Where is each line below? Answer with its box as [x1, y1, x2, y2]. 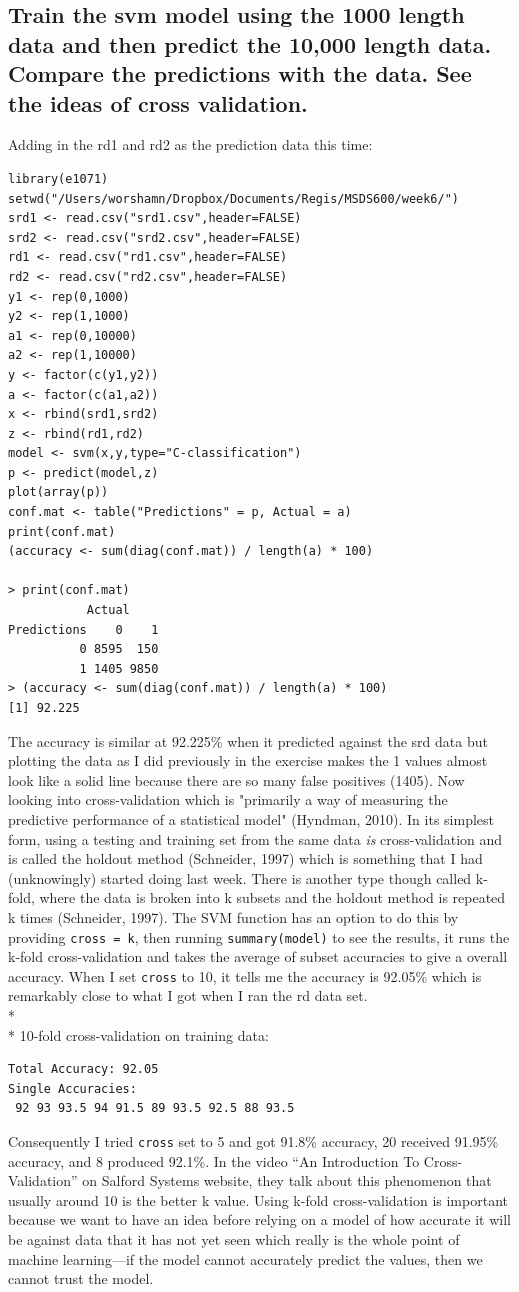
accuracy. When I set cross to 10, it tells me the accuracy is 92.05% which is [8, 965, 482, 986]
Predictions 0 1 [8, 622, 159, 637]
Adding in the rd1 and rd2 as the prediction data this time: [8, 134, 373, 155]
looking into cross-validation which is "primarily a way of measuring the [8, 789, 448, 810]
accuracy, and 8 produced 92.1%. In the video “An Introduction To [8, 1150, 420, 1171]
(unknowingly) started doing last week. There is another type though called [8, 867, 472, 888]
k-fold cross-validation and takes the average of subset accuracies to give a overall [8, 946, 508, 967]
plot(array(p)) [8, 485, 109, 500]
